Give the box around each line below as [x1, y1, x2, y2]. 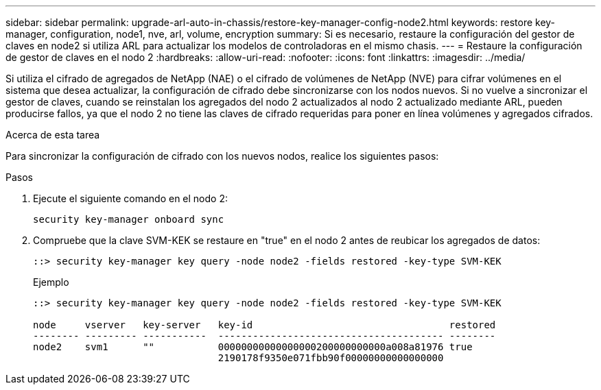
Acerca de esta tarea [5, 129, 100, 141]
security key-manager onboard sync [33, 214, 224, 225]
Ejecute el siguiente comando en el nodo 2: [33, 193, 228, 204]
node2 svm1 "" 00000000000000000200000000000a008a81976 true [33, 341, 473, 352]
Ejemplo [33, 276, 69, 288]
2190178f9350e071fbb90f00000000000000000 [217, 352, 444, 363]
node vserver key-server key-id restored [33, 319, 496, 330]
